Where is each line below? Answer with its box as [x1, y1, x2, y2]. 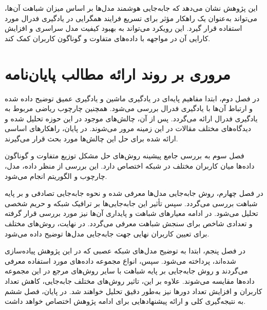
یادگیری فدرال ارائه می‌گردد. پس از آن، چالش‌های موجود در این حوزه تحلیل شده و [5, 113, 258, 123]
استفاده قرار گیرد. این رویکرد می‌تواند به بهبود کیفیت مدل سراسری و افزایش [5, 23, 242, 33]
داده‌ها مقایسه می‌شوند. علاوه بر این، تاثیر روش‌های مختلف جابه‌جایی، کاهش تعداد [5, 276, 255, 286]
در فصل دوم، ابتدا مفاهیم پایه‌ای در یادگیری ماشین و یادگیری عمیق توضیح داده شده [5, 93, 260, 103]
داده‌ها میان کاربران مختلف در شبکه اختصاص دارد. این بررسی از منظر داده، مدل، [5, 160, 255, 171]
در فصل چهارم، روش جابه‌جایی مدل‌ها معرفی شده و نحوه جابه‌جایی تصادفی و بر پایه [5, 188, 263, 198]
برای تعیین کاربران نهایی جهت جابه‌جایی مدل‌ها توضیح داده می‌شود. [5, 228, 209, 239]
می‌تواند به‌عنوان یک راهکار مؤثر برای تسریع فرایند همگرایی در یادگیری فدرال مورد [5, 12, 257, 23]
